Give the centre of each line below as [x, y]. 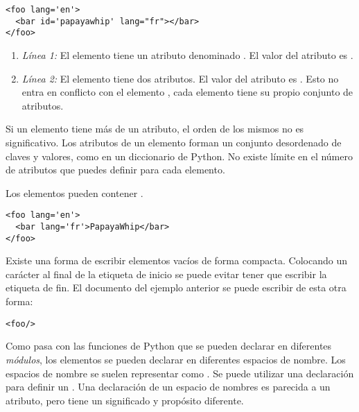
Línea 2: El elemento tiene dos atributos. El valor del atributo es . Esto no [180, 78]
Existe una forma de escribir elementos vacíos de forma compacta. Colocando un [176, 260]
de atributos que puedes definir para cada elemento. [115, 170]
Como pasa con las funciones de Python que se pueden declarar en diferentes [169, 346]
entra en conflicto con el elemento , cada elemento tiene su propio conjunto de [187, 92]
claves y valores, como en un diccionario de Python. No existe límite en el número [179, 156]
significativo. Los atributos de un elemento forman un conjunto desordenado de [174, 142]
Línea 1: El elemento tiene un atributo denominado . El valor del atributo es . [187, 54]
